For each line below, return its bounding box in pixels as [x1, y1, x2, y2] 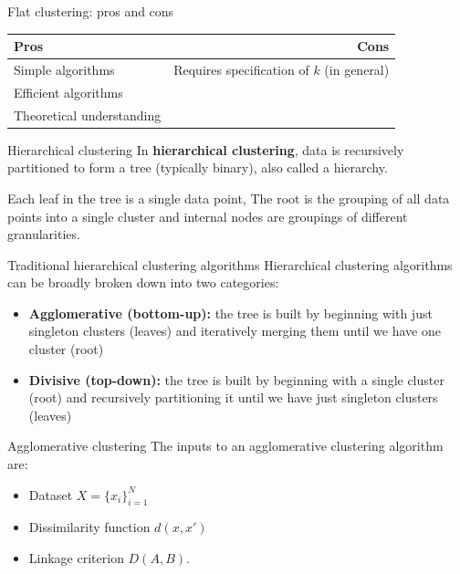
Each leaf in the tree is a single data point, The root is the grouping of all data [7, 188, 450, 207]
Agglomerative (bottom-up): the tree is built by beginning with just [28, 303, 433, 322]
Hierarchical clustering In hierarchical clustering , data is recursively [7, 140, 404, 159]
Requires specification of [173, 59, 309, 78]
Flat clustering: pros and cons [7, 2, 174, 20]
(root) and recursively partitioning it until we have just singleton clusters [28, 388, 438, 407]
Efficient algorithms [14, 82, 123, 101]
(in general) [324, 59, 390, 78]
